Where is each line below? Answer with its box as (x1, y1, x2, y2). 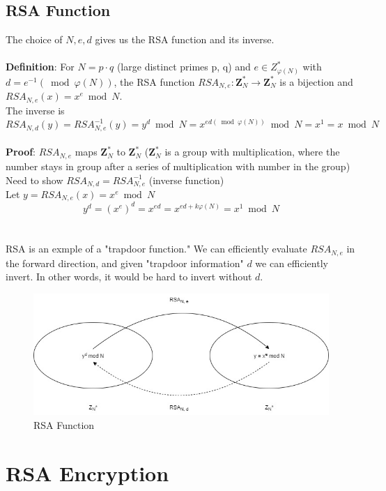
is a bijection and (279, 74, 353, 89)
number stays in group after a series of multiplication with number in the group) (6, 158, 350, 173)
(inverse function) (148, 172, 224, 187)
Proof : (6, 144, 36, 159)
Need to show (6, 172, 63, 187)
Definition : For (6, 59, 75, 74)
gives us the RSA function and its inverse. (95, 32, 275, 47)
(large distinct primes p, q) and (116, 59, 251, 74)
